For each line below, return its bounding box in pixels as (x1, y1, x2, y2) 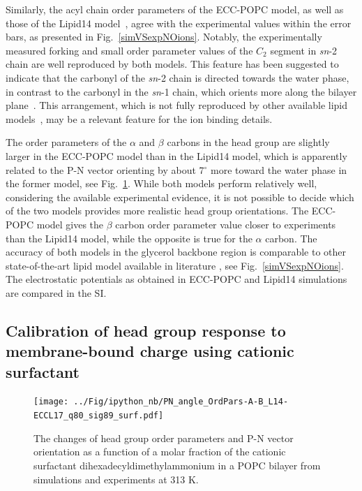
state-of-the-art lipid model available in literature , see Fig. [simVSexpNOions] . (6, 258, 344, 272)
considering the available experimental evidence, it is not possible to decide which (6, 189, 354, 204)
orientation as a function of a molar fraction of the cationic (33, 444, 286, 459)
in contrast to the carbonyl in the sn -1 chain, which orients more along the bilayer (6, 84, 357, 98)
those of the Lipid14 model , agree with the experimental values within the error (6, 15, 352, 30)
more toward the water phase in (211, 162, 347, 177)
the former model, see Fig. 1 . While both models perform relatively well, (6, 176, 317, 191)
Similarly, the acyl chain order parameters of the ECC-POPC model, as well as (6, 2, 344, 16)
